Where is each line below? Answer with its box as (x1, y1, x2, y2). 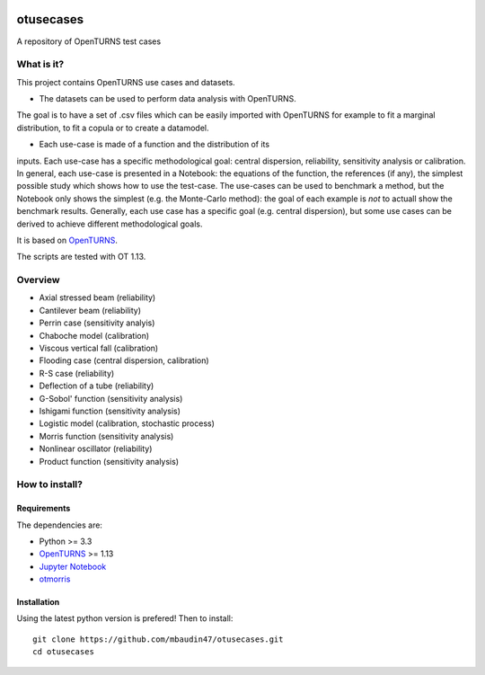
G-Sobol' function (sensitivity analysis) (39, 393, 183, 404)
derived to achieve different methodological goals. (16, 218, 203, 229)
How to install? (16, 478, 83, 491)
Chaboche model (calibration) (39, 330, 150, 341)
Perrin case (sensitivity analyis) (39, 317, 155, 328)
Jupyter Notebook (39, 561, 107, 572)
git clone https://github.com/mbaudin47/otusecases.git (32, 634, 284, 644)
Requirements (16, 503, 71, 514)
